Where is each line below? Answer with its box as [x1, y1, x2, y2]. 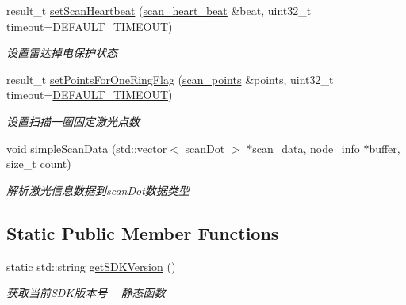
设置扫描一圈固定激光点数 [6, 112, 140, 129]
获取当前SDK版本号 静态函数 [6, 284, 166, 301]
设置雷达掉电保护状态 [6, 44, 117, 61]
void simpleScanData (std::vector [6, 139, 167, 156]
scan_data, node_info [252, 139, 360, 156]
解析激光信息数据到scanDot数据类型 [6, 181, 190, 198]
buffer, [369, 139, 400, 156]
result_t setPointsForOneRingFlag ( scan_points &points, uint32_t [6, 71, 334, 87]
